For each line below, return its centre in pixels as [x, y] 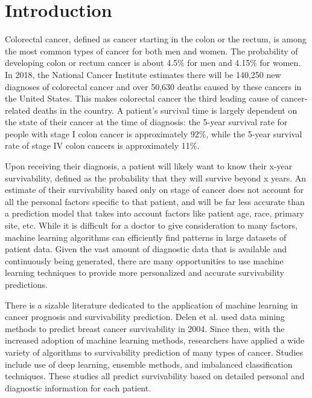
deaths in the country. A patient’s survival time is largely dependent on [165, 110]
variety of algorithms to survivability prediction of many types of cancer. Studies [154, 352]
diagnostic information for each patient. [78, 387]
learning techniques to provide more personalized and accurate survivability [145, 272]
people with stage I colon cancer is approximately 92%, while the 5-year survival [154, 133]
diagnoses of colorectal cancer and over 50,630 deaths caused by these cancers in [153, 86]
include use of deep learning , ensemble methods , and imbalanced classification [149, 364]
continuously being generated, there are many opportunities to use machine [144, 260]
